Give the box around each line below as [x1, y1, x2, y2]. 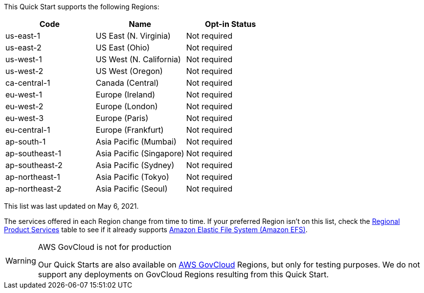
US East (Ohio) [95, 43, 150, 52]
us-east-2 [5, 43, 42, 52]
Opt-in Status [205, 19, 256, 29]
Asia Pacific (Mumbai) [95, 137, 177, 146]
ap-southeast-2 [5, 160, 63, 170]
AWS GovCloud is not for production [38, 242, 172, 252]
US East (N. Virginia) [95, 31, 171, 41]
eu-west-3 [5, 113, 44, 123]
